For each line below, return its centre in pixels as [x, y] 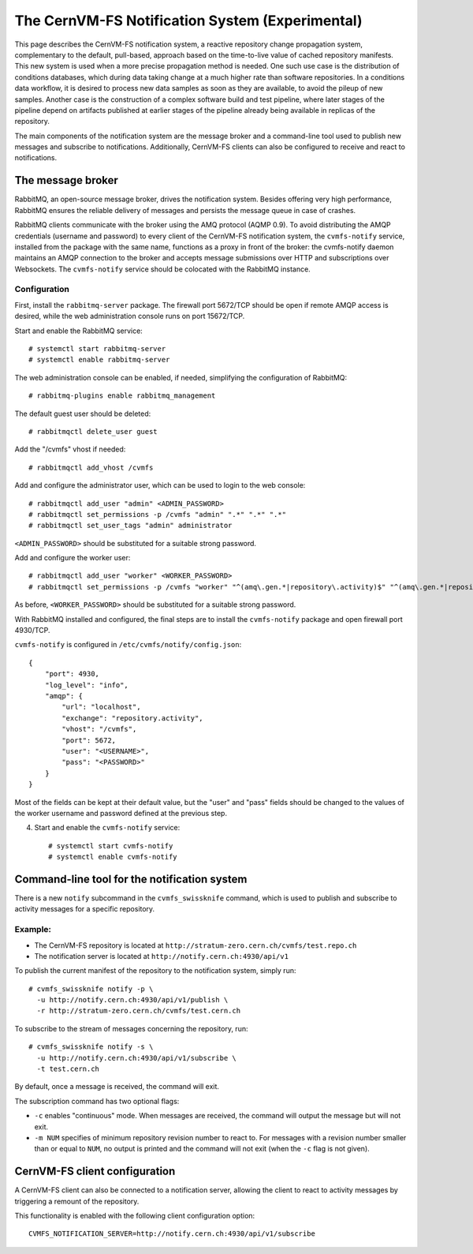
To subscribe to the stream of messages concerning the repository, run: [131, 1028]
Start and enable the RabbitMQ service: [79, 331]
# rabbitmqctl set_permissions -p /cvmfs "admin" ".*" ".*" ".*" [158, 514]
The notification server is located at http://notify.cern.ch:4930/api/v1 [162, 956]
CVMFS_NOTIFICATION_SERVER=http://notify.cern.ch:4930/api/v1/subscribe [172, 1234]
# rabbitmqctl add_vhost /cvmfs [91, 467]
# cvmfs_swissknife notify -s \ [91, 1047]
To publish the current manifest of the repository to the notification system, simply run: [155, 971]
